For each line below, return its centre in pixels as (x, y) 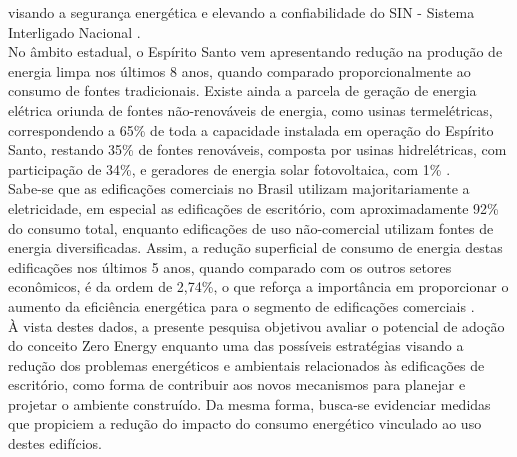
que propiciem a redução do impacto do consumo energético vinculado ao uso (245, 423)
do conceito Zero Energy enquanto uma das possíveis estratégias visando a (236, 345)
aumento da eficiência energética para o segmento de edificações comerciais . (241, 305)
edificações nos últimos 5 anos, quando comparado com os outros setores (230, 266)
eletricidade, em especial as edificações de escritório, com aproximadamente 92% (253, 207)
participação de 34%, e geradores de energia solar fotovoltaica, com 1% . (229, 168)
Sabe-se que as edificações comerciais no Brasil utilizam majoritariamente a (239, 188)
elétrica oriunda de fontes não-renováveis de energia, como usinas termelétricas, (250, 109)
